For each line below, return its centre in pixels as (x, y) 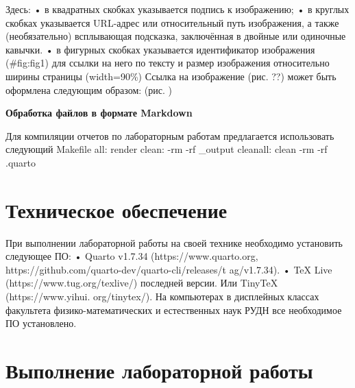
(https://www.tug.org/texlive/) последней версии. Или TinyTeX (142, 283)
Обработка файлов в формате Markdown (99, 113)
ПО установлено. (41, 323)
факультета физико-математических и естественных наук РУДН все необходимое (174, 310)
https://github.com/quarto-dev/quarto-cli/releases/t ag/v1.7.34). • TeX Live (169, 269)
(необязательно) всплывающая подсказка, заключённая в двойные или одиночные (176, 36)
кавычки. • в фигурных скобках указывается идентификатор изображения (160, 49)
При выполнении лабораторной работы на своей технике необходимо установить (174, 242)
